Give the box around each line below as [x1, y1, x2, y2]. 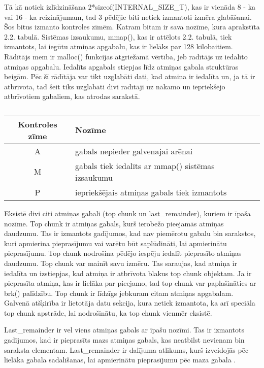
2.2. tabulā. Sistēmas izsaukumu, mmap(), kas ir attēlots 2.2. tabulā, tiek [4, 31, 232, 42]
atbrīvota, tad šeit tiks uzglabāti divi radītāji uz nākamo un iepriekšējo [4, 81, 225, 91]
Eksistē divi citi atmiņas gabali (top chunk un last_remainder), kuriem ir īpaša [4, 208, 251, 218]
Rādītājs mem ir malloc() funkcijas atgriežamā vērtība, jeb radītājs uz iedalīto [4, 51, 248, 61]
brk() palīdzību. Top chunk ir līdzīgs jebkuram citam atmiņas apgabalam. [4, 287, 234, 298]
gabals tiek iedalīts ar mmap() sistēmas [75, 159, 215, 172]
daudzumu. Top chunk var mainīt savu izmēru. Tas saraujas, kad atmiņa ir [4, 257, 237, 268]
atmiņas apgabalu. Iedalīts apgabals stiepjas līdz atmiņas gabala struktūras [4, 61, 239, 72]
